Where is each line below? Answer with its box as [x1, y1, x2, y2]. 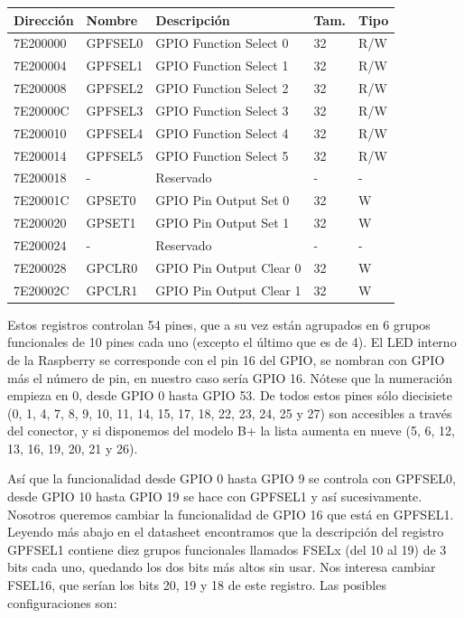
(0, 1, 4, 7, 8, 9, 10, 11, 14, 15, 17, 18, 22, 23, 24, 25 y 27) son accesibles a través [7, 403, 452, 422]
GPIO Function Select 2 [155, 79, 289, 98]
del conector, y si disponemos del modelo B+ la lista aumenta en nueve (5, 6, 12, [7, 421, 455, 440]
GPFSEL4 [86, 123, 144, 142]
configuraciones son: [7, 593, 117, 612]
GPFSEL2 [86, 79, 144, 98]
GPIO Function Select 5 [155, 145, 289, 164]
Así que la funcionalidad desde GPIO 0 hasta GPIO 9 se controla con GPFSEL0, [7, 469, 456, 488]
